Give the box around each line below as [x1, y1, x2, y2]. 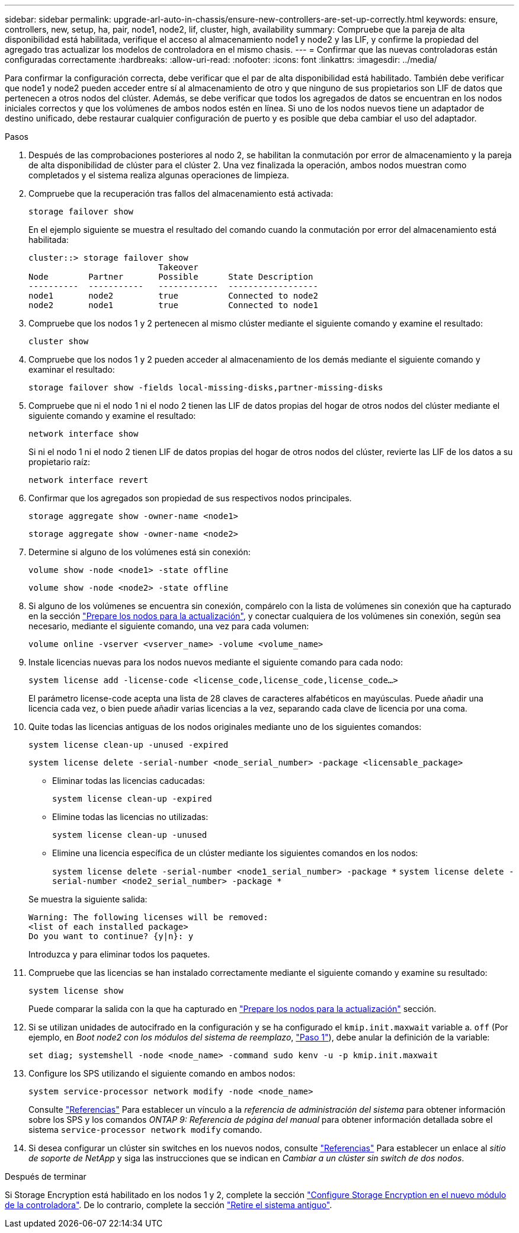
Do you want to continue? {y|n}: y [28, 931, 194, 941]
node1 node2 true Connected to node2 [28, 291, 318, 300]
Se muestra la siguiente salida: [28, 894, 148, 904]
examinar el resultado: [28, 364, 115, 374]
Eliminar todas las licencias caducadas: [52, 776, 205, 786]
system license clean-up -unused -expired [28, 740, 229, 750]
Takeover [158, 262, 198, 272]
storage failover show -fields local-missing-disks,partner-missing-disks [28, 383, 383, 392]
